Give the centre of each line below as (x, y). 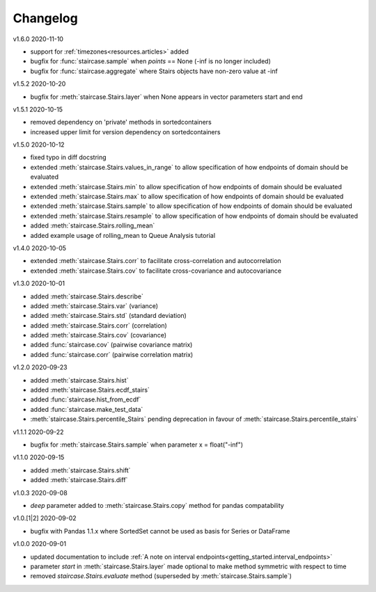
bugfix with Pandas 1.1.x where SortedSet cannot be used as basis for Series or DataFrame (160, 531)
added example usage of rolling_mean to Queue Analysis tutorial (123, 235)
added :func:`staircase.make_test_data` (87, 409)
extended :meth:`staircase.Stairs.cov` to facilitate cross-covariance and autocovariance (156, 271)
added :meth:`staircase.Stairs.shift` (80, 470)
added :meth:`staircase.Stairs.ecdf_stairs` (90, 390)
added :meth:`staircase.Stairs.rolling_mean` (93, 225)
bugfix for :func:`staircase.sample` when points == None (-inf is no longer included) (151, 61)
